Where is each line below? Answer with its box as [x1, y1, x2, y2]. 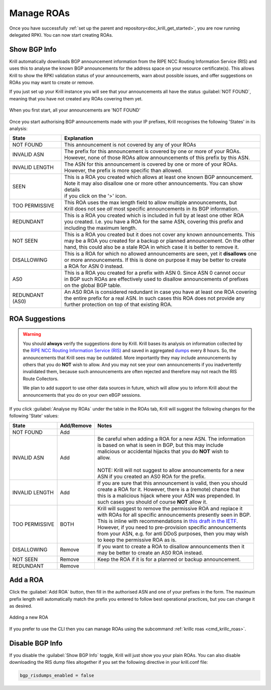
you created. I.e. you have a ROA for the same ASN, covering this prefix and [64, 218, 243, 225]
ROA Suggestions [9, 314, 66, 323]
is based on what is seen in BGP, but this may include [97, 441, 223, 448]
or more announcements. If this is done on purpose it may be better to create [64, 257, 246, 264]
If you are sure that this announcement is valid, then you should [97, 480, 248, 487]
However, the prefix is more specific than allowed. [64, 167, 183, 174]
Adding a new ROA [9, 614, 49, 620]
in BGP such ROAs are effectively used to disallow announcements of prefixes [64, 276, 248, 283]
